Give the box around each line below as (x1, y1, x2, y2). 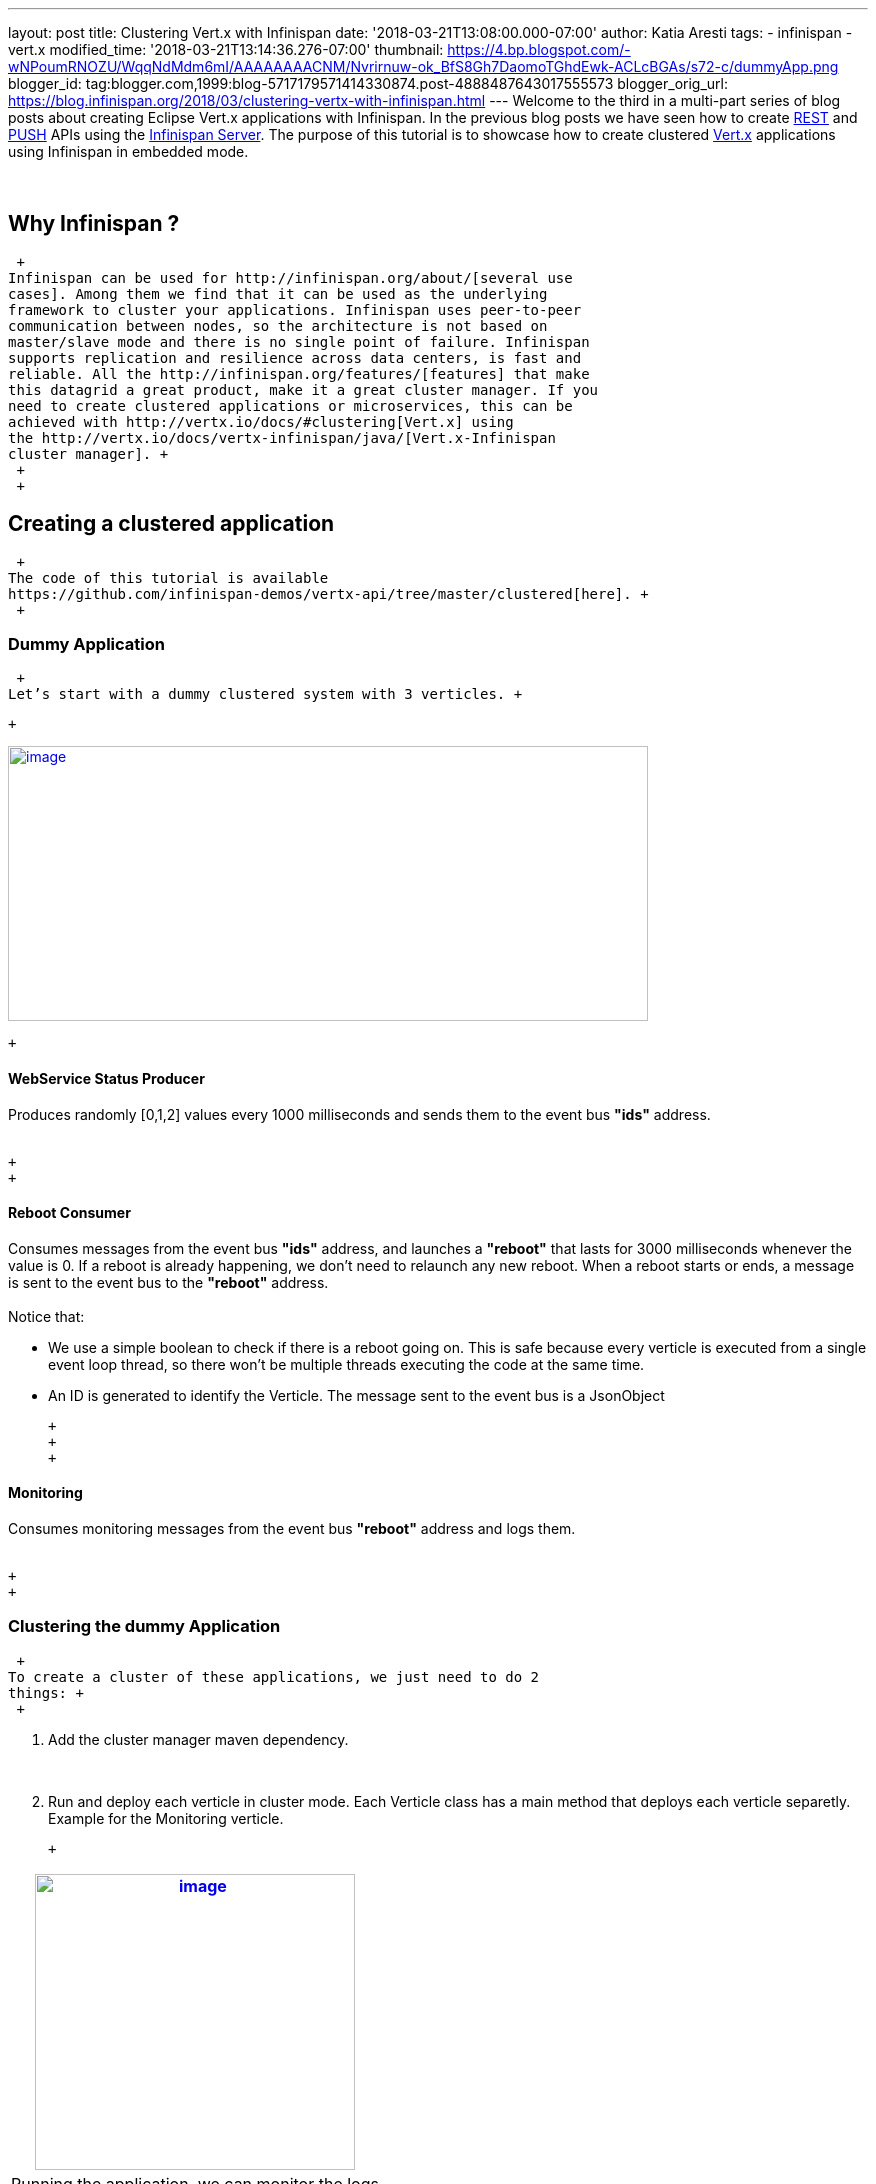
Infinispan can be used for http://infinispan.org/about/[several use (8, 269, 573, 286)
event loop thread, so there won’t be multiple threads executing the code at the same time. (48, 1355, 645, 1373)
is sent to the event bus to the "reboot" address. (8, 1273, 329, 1291)
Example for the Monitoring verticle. (48, 1809, 284, 1827)
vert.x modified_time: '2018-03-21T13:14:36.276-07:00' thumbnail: (8, 41, 444, 58)
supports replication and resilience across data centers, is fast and (8, 349, 582, 366)
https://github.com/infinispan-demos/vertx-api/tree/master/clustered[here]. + (8, 585, 649, 602)
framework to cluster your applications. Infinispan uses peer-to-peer (8, 301, 582, 318)
